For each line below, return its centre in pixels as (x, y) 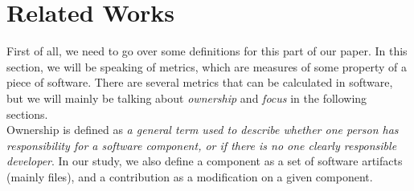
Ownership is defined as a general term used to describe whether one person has (203, 130)
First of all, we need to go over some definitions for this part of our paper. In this (207, 51)
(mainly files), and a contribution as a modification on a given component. (190, 176)
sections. (27, 114)
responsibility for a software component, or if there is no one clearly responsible (202, 145)
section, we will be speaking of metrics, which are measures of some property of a (207, 66)
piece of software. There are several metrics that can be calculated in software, (200, 82)
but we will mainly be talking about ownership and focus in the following (187, 98)
